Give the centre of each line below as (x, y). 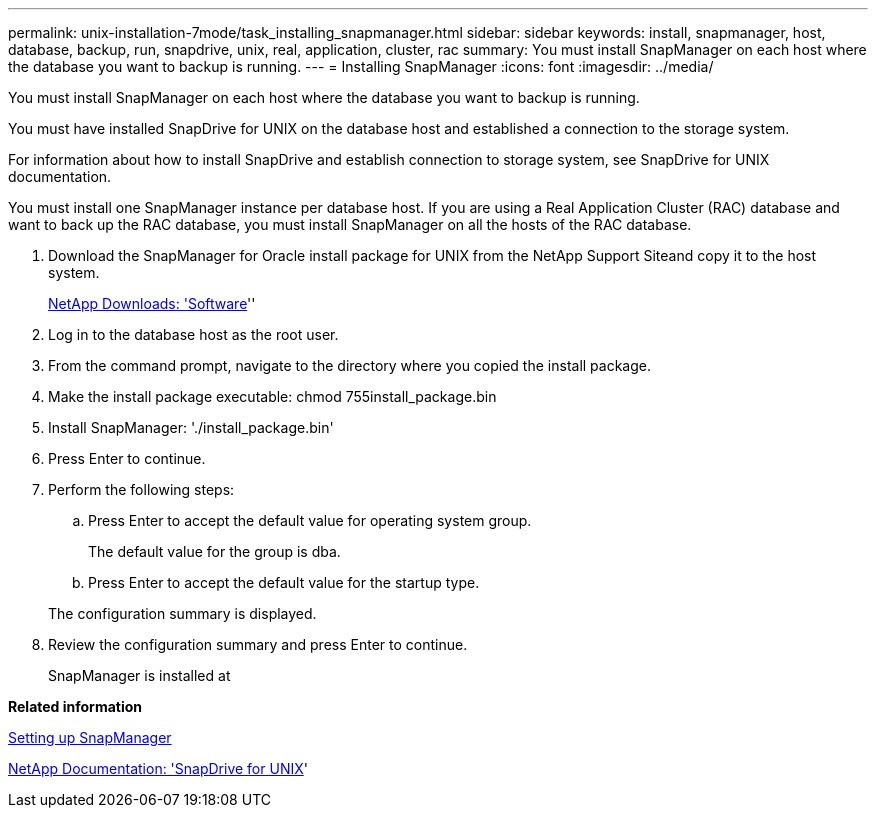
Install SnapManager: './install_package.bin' (191, 427)
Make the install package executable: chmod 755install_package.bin (272, 396)
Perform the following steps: (141, 489)
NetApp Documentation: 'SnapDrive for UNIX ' (158, 768)
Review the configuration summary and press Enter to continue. (258, 644)
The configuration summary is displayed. (182, 613)
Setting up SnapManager (90, 737)
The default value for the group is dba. (214, 551)
